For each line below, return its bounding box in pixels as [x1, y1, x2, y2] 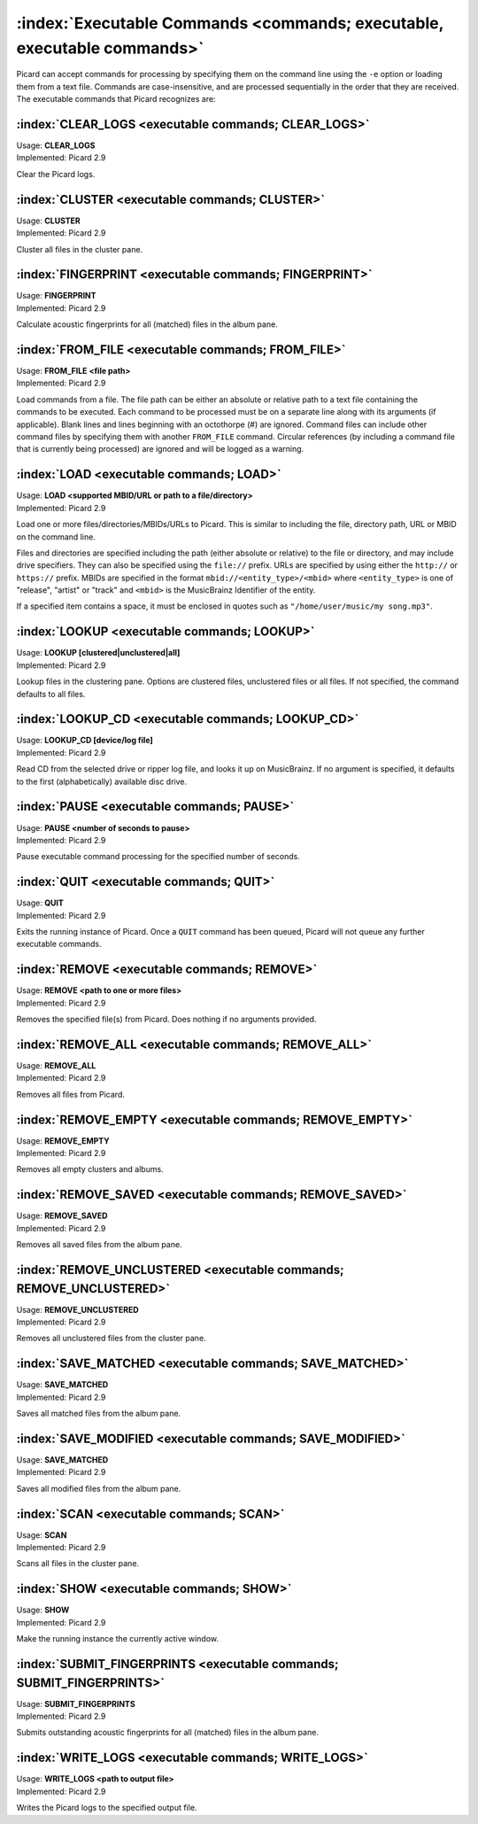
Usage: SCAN [16, 1529, 67, 1541]
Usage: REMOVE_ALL [16, 1059, 96, 1071]
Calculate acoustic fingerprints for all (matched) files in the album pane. [16, 319, 278, 330]
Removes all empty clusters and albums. [16, 1164, 164, 1175]
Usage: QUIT [16, 897, 64, 908]
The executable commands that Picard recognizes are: [16, 94, 216, 105]
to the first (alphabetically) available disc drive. [16, 776, 188, 787]
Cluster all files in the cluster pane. [16, 244, 143, 254]
